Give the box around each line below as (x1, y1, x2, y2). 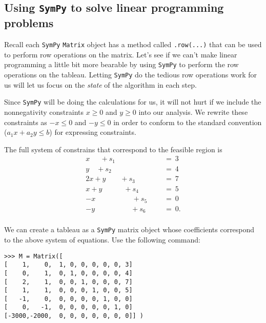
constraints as (4, 116, 47, 127)
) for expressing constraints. (49, 127, 136, 137)
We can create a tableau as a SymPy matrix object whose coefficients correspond (4, 224, 255, 235)
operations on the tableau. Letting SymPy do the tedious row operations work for (4, 69, 257, 80)
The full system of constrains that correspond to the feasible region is (4, 144, 222, 154)
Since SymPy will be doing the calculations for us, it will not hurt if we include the (4, 96, 261, 107)
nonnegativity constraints (4, 106, 84, 117)
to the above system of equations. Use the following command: (4, 234, 200, 245)
